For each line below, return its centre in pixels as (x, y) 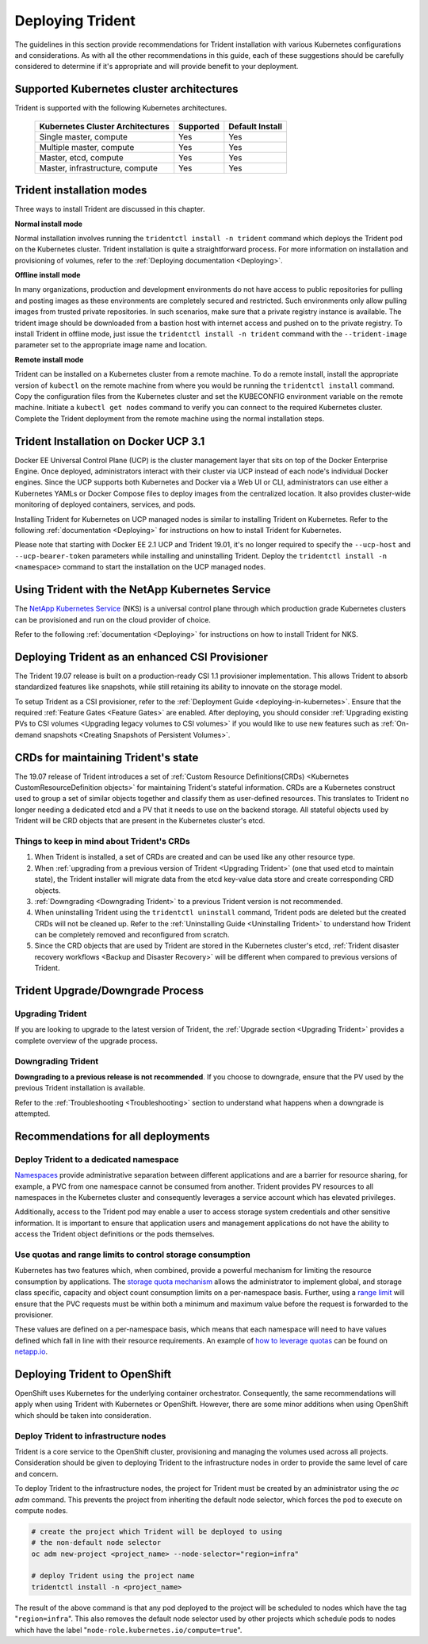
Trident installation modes (81, 190)
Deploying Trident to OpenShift (93, 1374)
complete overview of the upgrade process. (86, 1040)
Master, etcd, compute (82, 157)
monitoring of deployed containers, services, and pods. (105, 504)
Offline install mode (48, 275)
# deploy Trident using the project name (113, 1576)
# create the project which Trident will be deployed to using (157, 1531)
